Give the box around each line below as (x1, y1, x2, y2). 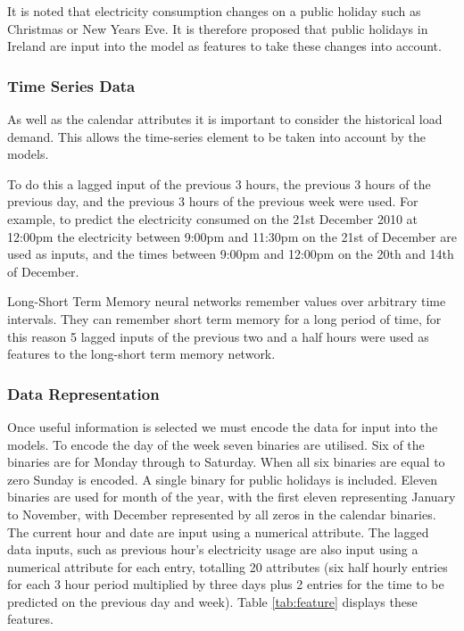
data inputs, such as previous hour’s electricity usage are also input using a (7, 540, 418, 559)
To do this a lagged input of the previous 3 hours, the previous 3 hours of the (7, 174, 431, 193)
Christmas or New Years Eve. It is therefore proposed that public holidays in (7, 19, 428, 37)
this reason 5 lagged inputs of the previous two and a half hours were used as (7, 327, 429, 345)
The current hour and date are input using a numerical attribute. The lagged (7, 522, 429, 541)
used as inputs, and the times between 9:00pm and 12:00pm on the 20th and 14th (7, 245, 454, 263)
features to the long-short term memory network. (7, 345, 276, 363)
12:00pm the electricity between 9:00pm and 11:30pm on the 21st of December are (7, 227, 457, 245)
